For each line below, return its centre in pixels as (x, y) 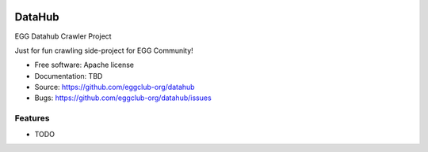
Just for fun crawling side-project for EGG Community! (104, 50)
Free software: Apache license (84, 65)
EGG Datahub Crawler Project (63, 36)
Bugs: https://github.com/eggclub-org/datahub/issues (123, 98)
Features (32, 118)
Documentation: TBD (69, 76)
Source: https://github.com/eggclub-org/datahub (115, 87)
